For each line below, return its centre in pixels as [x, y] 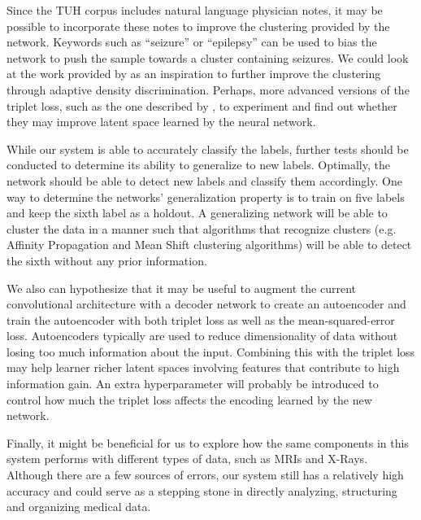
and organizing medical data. [79, 507]
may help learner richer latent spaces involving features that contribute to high [203, 367]
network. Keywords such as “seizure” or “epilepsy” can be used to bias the [192, 42]
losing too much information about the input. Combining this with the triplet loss [211, 351]
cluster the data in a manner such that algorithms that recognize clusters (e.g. [202, 228]
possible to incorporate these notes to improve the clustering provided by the [198, 26]
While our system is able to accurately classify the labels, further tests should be [208, 149]
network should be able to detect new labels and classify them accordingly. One [204, 180]
